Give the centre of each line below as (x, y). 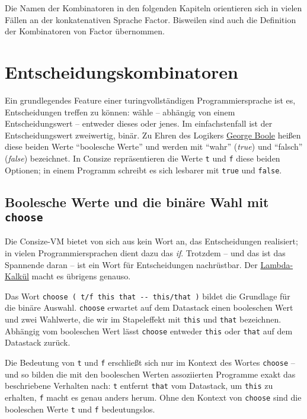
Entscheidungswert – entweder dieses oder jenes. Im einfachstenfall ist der (139, 123)
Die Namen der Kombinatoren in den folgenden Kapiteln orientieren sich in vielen (153, 8)
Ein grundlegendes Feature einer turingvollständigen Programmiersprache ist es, (150, 100)
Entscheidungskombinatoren (121, 71)
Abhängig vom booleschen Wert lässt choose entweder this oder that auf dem (149, 331)
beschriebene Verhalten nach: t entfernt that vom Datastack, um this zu (139, 386)
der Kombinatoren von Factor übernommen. (85, 31)
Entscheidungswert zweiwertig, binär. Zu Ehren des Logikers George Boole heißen (153, 135)
